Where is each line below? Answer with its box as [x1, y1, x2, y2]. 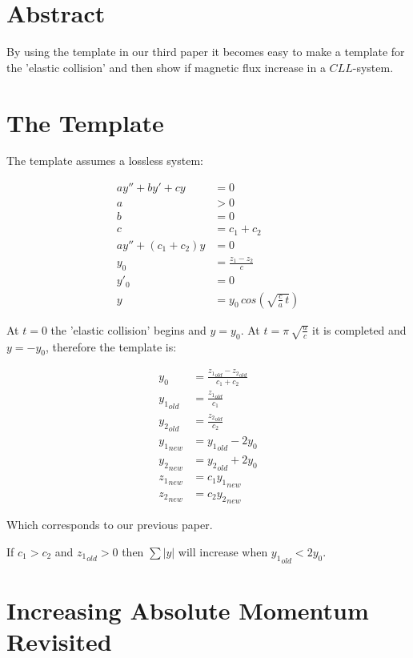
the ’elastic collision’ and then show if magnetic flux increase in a [6, 58, 326, 75]
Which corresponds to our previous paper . [6, 516, 213, 533]
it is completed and [312, 321, 407, 338]
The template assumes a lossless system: [6, 152, 203, 169]
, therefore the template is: [46, 338, 177, 355]
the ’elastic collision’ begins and [50, 321, 206, 338]
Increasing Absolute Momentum [6, 593, 369, 626]
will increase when [178, 543, 268, 560]
